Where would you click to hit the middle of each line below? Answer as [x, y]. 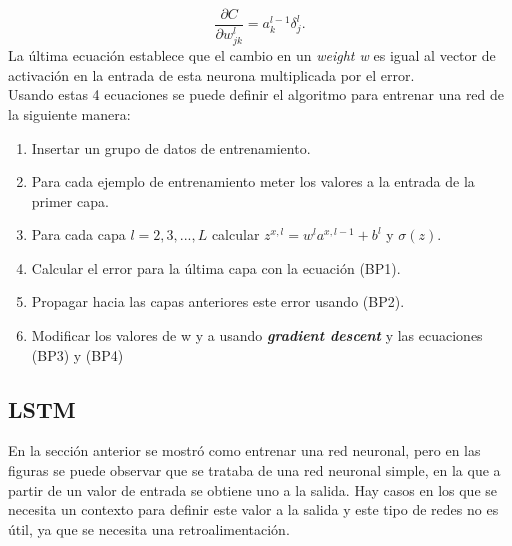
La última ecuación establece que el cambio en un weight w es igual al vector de [252, 55]
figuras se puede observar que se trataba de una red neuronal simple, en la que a [254, 470]
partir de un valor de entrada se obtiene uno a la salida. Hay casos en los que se [253, 489]
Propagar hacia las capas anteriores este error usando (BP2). [218, 301]
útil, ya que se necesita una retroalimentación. [149, 528]
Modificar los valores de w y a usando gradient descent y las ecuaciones [257, 335]
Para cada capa [78, 234]
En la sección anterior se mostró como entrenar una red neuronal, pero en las [244, 450]
